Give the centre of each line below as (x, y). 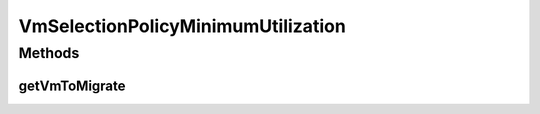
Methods (49, 53)
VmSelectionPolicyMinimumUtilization (182, 26)
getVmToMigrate (72, 85)
